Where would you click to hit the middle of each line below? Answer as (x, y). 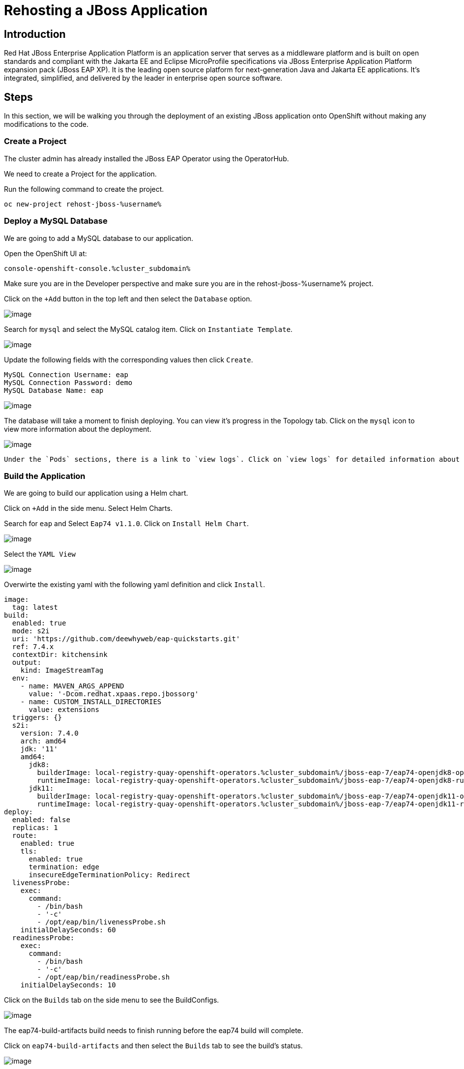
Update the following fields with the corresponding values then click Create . (129, 359)
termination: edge (64, 867)
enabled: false (41, 820)
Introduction (35, 34)
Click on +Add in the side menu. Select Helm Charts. (88, 508)
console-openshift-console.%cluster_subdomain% (97, 268)
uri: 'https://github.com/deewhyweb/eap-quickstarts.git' (126, 639)
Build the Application (45, 476)
